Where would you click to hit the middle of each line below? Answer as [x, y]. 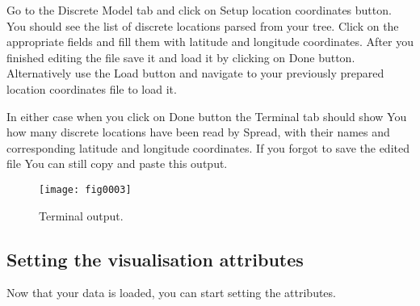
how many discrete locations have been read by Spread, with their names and [198, 132]
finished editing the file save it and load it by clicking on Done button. [181, 57]
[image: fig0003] [85, 189]
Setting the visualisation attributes [155, 259]
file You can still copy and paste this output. [117, 163]
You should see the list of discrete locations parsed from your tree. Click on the [203, 25]
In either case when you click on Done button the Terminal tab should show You [207, 116]
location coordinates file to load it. [92, 88]
